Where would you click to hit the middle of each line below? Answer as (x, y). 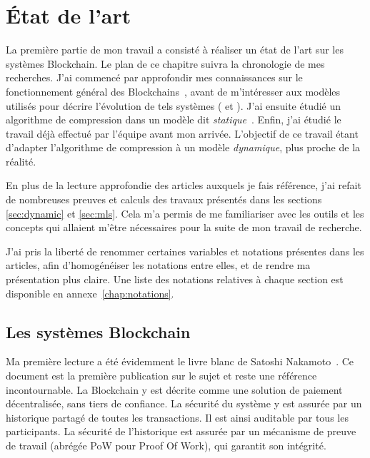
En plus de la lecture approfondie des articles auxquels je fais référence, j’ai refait (184, 185)
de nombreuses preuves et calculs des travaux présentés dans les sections (164, 199)
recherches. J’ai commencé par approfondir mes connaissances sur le (154, 77)
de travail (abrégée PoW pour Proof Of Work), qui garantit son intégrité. (166, 445)
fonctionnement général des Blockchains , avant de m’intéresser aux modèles (173, 91)
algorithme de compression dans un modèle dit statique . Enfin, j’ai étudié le (174, 119)
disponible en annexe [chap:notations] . (90, 293)
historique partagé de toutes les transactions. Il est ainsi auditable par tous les (177, 417)
